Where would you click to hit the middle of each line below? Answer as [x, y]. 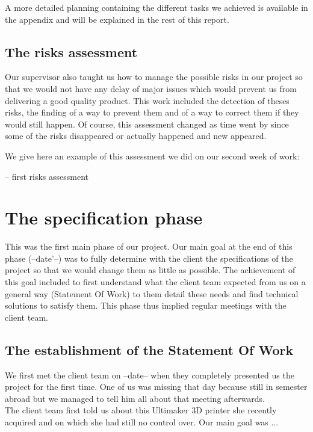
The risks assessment [71, 51]
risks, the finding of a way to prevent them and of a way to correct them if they [152, 112]
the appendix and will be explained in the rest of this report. [117, 19]
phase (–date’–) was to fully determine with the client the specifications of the [149, 258]
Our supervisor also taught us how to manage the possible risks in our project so [154, 77]
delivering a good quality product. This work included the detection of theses [147, 100]
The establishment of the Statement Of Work [149, 349]
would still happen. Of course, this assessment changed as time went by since [147, 124]
